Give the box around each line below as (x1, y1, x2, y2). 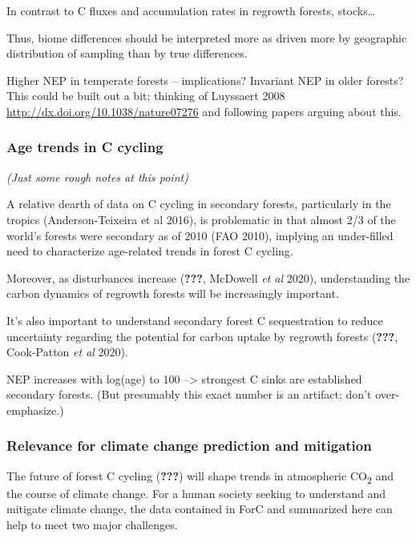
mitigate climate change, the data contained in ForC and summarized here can (6, 500, 393, 517)
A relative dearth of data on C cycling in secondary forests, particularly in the (6, 195, 391, 212)
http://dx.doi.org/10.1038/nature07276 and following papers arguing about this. (6, 102, 402, 119)
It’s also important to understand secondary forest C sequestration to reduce (6, 311, 383, 328)
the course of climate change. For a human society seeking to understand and (6, 484, 386, 501)
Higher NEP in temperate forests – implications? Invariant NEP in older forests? (6, 71, 404, 88)
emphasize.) (6, 401, 64, 418)
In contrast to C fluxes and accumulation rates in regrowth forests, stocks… (6, 2, 376, 18)
